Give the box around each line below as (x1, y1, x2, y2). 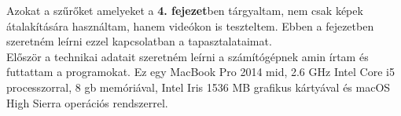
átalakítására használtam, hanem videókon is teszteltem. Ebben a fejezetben (6, 17, 374, 34)
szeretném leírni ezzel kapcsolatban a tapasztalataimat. (6, 33, 272, 49)
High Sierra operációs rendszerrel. (6, 94, 168, 111)
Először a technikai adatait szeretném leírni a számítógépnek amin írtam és (6, 48, 369, 64)
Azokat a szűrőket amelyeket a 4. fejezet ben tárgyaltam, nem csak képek (6, 2, 363, 18)
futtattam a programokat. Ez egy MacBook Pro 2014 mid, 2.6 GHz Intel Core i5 (6, 63, 395, 80)
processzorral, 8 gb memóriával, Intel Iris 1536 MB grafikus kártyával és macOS (6, 78, 391, 95)
